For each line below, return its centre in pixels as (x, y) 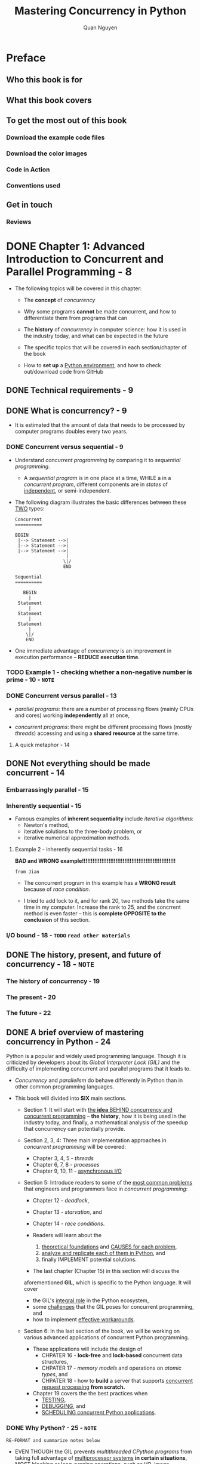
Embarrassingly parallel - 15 (47, 790)
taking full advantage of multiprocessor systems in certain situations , (101, 1457)
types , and (55, 1374)
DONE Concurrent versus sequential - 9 (65, 447)
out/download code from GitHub (64, 372)
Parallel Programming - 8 (69, 272)
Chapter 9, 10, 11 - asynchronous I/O (77, 1171)
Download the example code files (56, 137)
